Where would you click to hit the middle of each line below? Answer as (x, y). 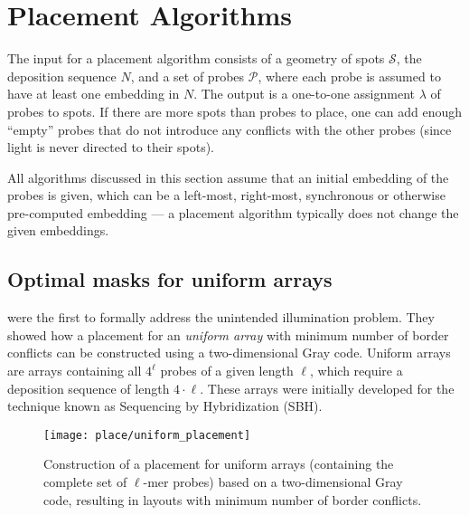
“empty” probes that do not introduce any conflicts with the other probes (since (230, 129)
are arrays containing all (75, 371)
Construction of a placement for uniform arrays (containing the (219, 464)
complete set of (85, 482)
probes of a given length (227, 371)
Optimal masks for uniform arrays (170, 279)
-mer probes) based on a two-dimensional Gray (273, 482)
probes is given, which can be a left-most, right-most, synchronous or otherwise (226, 195)
